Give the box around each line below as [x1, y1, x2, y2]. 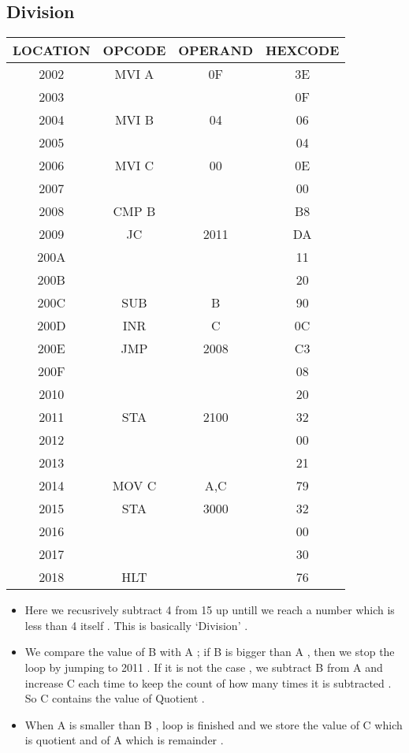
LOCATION [13, 41, 91, 60]
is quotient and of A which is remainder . [24, 732, 224, 748]
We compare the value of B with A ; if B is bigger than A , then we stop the [24, 643, 395, 660]
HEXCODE [266, 41, 340, 60]
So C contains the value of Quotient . [24, 690, 205, 706]
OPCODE [102, 41, 166, 60]
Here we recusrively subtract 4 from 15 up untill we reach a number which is [24, 602, 395, 618]
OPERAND [178, 41, 254, 60]
